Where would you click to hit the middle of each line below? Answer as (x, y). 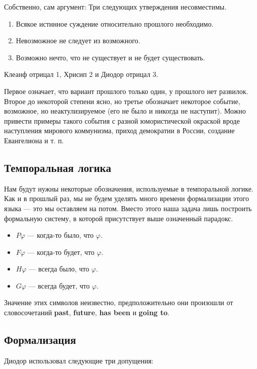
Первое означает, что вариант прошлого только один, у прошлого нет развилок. (126, 91)
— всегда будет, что (59, 285)
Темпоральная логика (58, 167)
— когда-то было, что (61, 235)
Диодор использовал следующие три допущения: (79, 360)
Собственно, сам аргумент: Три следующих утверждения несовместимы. (115, 7)
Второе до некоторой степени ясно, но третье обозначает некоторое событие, (122, 101)
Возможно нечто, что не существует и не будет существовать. (110, 57)
